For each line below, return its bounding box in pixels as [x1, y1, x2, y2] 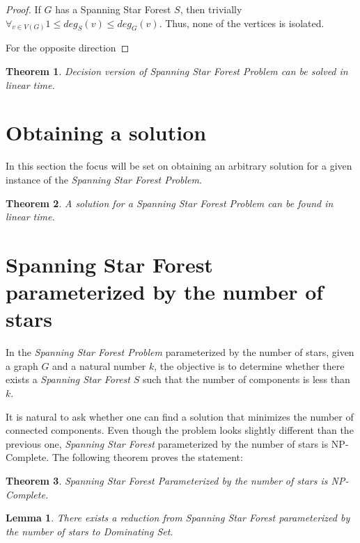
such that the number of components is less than [142, 372, 350, 387]
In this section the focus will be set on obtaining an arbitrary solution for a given [6, 159, 352, 173]
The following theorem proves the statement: [52, 450, 243, 464]
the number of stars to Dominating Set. [6, 524, 173, 538]
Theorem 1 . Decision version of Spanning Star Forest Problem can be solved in [6, 64, 348, 79]
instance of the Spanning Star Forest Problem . [6, 172, 202, 186]
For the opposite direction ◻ [6, 40, 130, 55]
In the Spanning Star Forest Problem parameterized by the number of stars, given [6, 345, 354, 359]
